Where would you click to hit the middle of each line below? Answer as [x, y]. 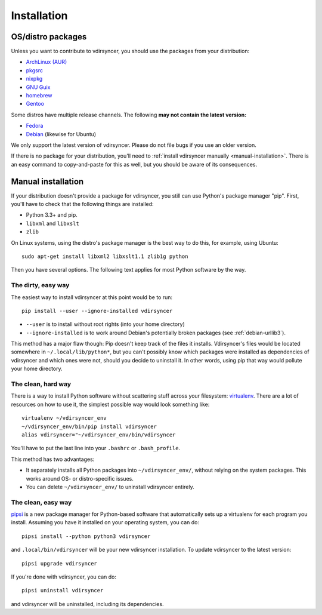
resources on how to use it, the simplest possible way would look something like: [110, 404]
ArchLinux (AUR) [47, 62]
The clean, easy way [41, 502]
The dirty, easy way [40, 285]
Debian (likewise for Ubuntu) [61, 134]
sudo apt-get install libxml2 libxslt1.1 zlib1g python [105, 256]
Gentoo [35, 104]
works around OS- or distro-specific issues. [80, 478]
